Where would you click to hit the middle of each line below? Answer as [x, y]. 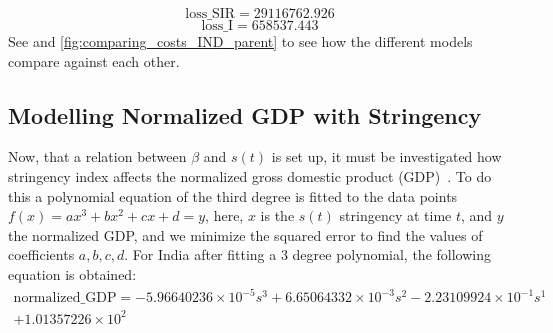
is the [277, 215]
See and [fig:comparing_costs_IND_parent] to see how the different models [240, 41]
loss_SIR [210, 14]
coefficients [41, 254]
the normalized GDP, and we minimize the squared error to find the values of [245, 234]
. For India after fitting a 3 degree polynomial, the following [307, 254]
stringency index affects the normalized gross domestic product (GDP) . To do [250, 175]
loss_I [217, 26]
